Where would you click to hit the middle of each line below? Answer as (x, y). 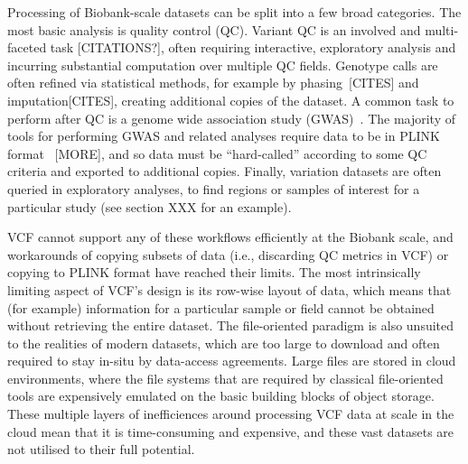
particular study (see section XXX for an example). (150, 206)
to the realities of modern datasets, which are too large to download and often (224, 343)
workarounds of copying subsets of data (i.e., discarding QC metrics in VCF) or (228, 254)
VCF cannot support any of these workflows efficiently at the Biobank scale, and (230, 237)
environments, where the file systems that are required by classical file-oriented (225, 378)
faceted (27, 47)
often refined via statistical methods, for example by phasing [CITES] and (213, 83)
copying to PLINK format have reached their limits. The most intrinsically (214, 272)
